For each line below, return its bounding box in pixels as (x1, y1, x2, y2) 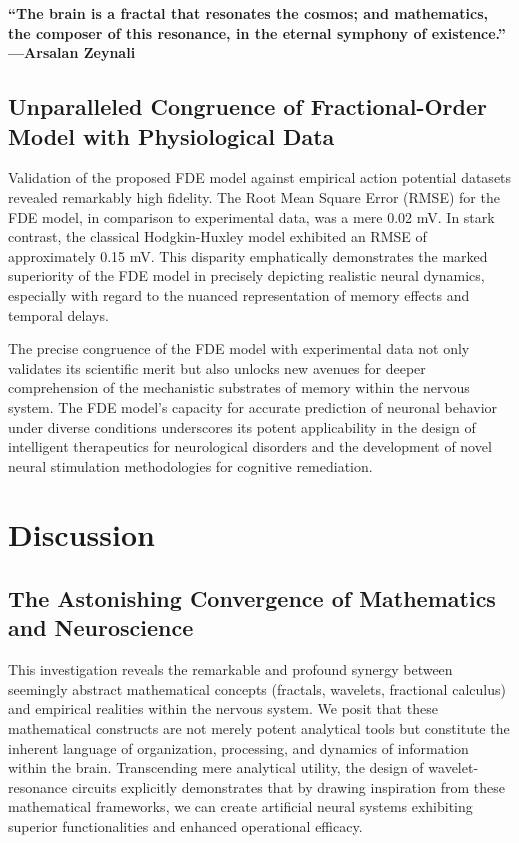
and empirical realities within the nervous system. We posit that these (8, 698, 438, 719)
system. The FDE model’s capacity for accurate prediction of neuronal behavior (8, 396, 498, 417)
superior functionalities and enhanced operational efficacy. (8, 816, 363, 836)
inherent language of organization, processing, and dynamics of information (8, 737, 469, 758)
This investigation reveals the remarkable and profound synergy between (8, 659, 453, 680)
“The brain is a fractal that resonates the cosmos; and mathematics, (8, 3, 489, 23)
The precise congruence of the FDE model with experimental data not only (8, 338, 470, 359)
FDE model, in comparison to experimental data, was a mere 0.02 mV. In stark (8, 206, 495, 227)
